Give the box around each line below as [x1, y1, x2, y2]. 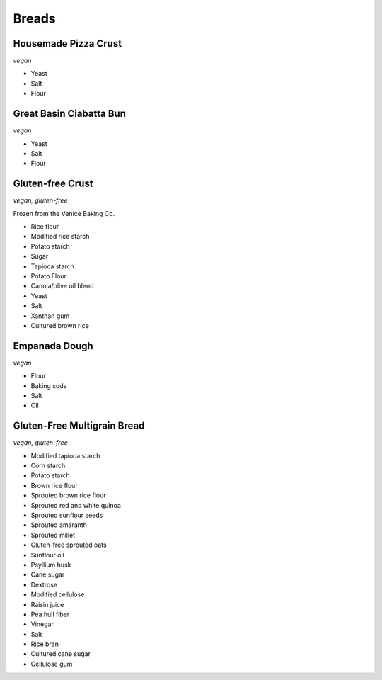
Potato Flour [30, 271, 67, 280]
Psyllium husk [30, 560, 71, 569]
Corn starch [30, 461, 66, 470]
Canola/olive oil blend [30, 282, 95, 290]
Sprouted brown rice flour [30, 491, 106, 499]
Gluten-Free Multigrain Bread [13, 420, 145, 432]
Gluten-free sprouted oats [30, 540, 107, 549]
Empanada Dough [13, 340, 93, 352]
